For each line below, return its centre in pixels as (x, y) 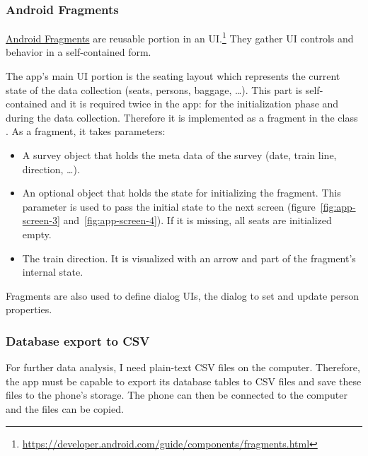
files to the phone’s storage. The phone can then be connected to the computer (177, 395)
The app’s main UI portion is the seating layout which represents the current (173, 76)
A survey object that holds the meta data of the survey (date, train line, (179, 155)
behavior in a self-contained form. (79, 52)
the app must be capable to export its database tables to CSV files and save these (184, 381)
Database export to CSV (78, 340)
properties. (29, 309)
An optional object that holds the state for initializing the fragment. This (182, 193)
